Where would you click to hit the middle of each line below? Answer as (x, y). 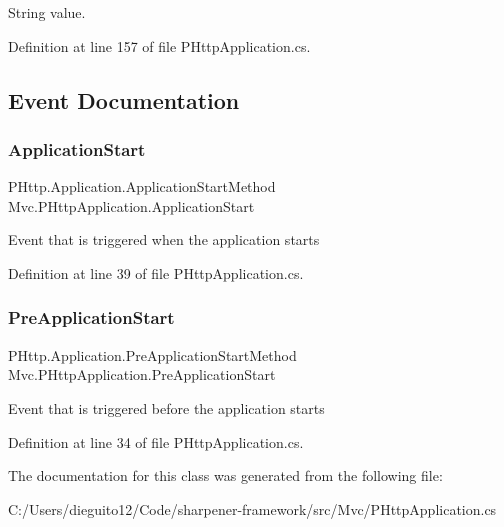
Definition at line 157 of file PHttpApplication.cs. (159, 45)
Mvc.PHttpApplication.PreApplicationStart (142, 374)
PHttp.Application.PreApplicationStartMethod (152, 354)
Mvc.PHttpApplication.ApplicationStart (131, 205)
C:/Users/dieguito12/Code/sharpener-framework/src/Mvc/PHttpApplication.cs (252, 508)
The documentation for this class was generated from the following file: (225, 475)
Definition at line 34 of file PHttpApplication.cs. (156, 441)
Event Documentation (124, 99)
